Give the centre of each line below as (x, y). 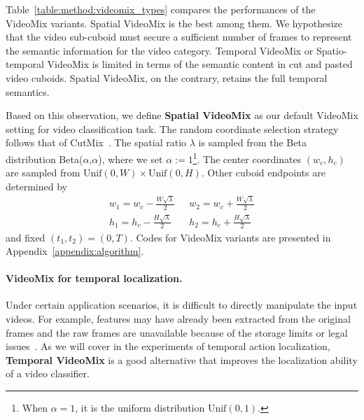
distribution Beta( (44, 159)
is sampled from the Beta (252, 142)
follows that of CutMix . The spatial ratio (96, 142)
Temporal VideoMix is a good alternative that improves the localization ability (182, 359)
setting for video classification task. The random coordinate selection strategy (172, 128)
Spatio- (332, 50)
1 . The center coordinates (247, 157)
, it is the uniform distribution (140, 408)
